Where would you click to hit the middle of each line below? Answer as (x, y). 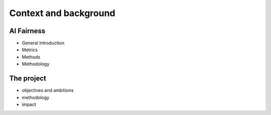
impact (29, 104)
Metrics (30, 50)
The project (28, 79)
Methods (31, 57)
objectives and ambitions (48, 90)
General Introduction (43, 43)
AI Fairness (27, 31)
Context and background (62, 13)
